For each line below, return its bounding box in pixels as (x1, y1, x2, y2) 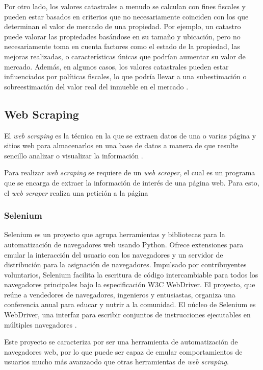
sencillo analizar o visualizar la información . (4, 150, 143, 160)
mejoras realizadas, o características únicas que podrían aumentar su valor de (4, 51, 246, 61)
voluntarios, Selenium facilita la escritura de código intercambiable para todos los (4, 269, 258, 280)
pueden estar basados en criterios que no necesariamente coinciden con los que (4, 11, 249, 21)
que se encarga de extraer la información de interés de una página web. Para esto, (4, 177, 259, 188)
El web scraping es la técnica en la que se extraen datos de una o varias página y (4, 130, 256, 141)
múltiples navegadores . (4, 319, 77, 330)
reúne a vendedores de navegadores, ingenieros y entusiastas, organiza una (4, 289, 235, 299)
